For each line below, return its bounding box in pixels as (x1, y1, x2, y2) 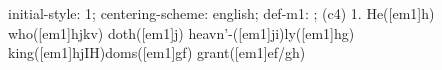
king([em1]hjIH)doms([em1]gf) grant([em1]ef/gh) (8, 42, 306, 63)
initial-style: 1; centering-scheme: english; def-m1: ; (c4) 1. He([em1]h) (8, 3, 435, 23)
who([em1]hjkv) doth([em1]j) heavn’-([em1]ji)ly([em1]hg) (8, 22, 355, 43)
